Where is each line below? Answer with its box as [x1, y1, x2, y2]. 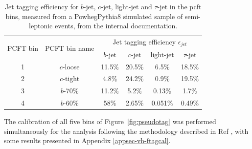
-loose [62, 61, 80, 71]
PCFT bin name [45, 43, 94, 53]
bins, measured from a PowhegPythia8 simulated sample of [5, 11, 183, 21]
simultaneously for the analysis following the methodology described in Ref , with [4, 126, 249, 136]
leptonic [29, 21, 53, 31]
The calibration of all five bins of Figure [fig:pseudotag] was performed [4, 116, 216, 127]
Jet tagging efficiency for [4, 1, 79, 11]
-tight [63, 73, 80, 84]
